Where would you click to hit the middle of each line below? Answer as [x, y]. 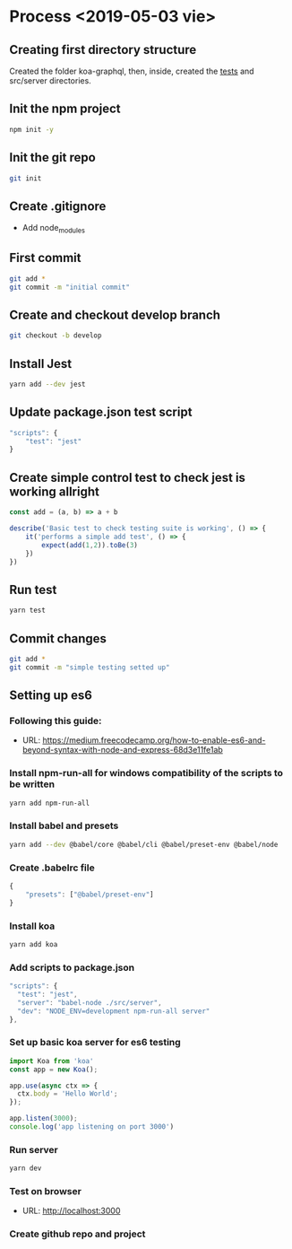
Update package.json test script [101, 412]
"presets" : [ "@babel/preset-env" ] [90, 895]
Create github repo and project [77, 1234]
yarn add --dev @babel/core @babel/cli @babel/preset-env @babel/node [144, 844]
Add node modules [53, 229]
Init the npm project [65, 109]
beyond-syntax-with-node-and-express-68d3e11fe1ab [123, 750]
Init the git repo [52, 157]
